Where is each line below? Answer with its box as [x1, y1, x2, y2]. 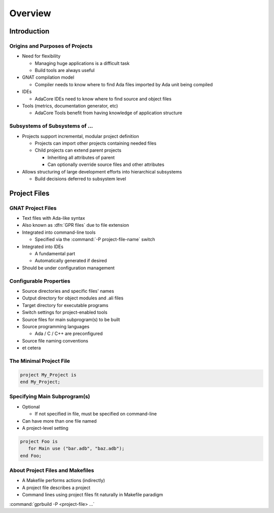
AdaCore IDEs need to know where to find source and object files [35, 95, 172, 101]
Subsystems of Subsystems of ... [9, 122, 93, 129]
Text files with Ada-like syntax [22, 215, 85, 221]
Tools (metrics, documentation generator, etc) [22, 103, 118, 109]
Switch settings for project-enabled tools [22, 310, 108, 316]
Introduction [9, 27, 50, 36]
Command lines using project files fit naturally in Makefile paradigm [22, 492, 163, 498]
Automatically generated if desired [35, 258, 107, 264]
